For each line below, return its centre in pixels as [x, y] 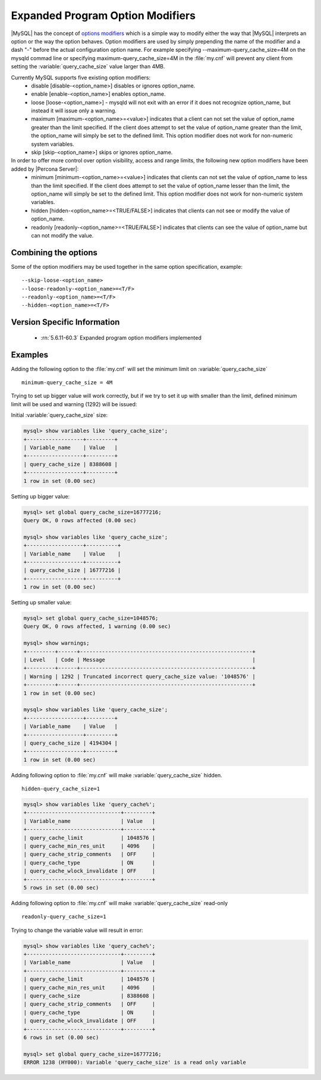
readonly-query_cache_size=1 [64, 917]
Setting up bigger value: [40, 496]
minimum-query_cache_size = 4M [67, 383]
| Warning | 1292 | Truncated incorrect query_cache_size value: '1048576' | [139, 676]
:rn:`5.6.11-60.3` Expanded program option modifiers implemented [121, 337]
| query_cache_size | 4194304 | [71, 743]
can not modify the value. [62, 236]
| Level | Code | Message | [139, 660]
